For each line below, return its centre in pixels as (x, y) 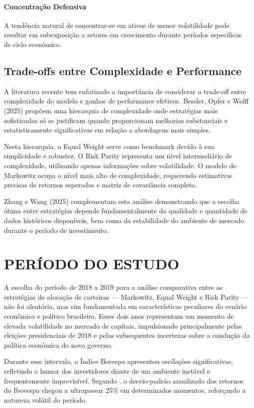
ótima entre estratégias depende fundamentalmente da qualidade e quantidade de (126, 211)
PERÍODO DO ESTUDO (92, 264)
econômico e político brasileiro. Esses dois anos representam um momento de (119, 316)
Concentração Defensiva (45, 6)
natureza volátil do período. (46, 399)
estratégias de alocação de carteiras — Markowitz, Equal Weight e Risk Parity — (126, 296)
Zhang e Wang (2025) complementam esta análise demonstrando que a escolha (122, 201)
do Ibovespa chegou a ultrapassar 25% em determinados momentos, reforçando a (125, 390)
